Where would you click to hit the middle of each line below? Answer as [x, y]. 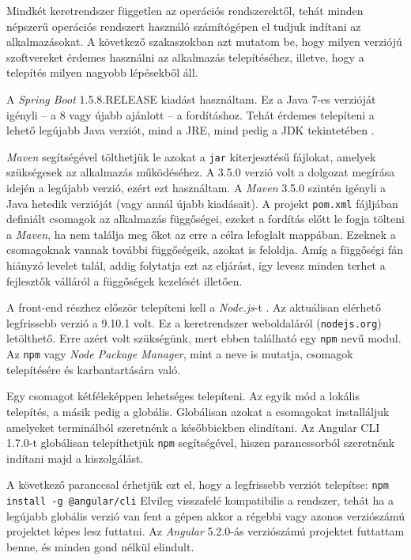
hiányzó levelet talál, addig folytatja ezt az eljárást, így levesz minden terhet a [196, 265]
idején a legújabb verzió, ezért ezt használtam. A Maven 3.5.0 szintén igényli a [196, 187]
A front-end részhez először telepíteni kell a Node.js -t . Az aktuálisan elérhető [194, 307]
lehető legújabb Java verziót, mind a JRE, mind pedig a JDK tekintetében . [190, 130]
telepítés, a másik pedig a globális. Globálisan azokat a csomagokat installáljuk [198, 411]
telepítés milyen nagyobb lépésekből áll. [102, 72]
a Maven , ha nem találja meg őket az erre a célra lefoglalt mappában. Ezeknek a [201, 234]
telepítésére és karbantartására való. [94, 369]
